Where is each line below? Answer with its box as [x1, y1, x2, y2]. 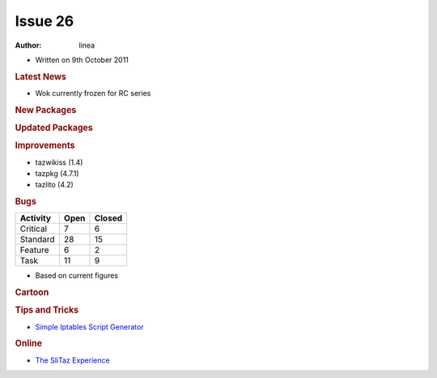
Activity [19, 212, 52, 224]
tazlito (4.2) [35, 180, 74, 190]
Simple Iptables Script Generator [35, 321, 145, 331]
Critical [19, 223, 48, 234]
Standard [19, 234, 56, 246]
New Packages [15, 104, 77, 115]
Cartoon [15, 287, 49, 298]
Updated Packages [15, 122, 93, 133]
